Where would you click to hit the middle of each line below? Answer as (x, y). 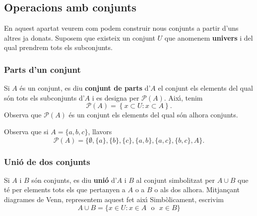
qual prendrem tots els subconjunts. (58, 47)
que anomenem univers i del (209, 37)
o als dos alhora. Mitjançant (197, 189)
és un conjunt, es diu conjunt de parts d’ (85, 88)
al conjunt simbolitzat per (176, 180)
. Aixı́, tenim (183, 97)
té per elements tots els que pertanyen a (65, 189)
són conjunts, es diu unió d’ (74, 180)
